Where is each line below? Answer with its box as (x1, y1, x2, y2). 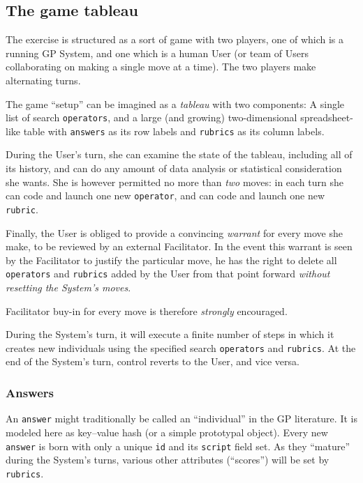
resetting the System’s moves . (6, 280, 131, 295)
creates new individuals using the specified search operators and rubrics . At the (6, 340, 356, 355)
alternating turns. (6, 72, 81, 87)
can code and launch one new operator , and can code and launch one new (6, 188, 325, 203)
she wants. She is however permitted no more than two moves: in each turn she (6, 174, 343, 189)
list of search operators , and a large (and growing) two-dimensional (6, 110, 297, 125)
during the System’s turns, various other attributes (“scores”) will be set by (6, 452, 329, 467)
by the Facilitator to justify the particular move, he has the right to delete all (6, 252, 337, 267)
